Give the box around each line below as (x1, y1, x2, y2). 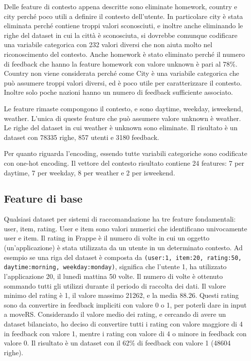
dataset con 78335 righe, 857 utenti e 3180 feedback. (4, 132, 159, 142)
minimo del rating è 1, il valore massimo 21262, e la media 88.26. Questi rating (4, 290, 239, 300)
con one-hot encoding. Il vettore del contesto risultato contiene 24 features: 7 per (4, 157, 245, 168)
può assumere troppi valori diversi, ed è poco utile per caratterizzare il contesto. (4, 77, 242, 87)
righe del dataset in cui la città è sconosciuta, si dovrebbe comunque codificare (4, 30, 238, 40)
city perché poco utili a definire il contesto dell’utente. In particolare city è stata (4, 11, 243, 21)
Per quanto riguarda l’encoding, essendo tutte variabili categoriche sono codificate (4, 148, 248, 158)
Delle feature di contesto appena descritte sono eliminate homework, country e (4, 1, 237, 11)
